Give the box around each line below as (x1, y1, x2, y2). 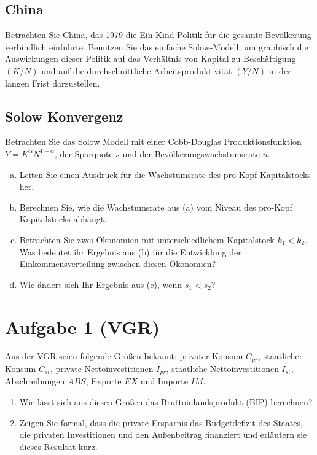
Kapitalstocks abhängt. (19, 212, 107, 225)
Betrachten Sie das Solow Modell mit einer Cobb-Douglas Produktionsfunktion (5, 135, 302, 148)
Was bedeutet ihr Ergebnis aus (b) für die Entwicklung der (19, 245, 241, 258)
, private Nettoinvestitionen (50, 362, 154, 375)
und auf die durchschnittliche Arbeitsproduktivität (41, 64, 232, 77)
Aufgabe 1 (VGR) (5, 314, 160, 339)
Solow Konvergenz (5, 106, 123, 125)
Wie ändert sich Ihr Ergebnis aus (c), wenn (19, 278, 182, 290)
